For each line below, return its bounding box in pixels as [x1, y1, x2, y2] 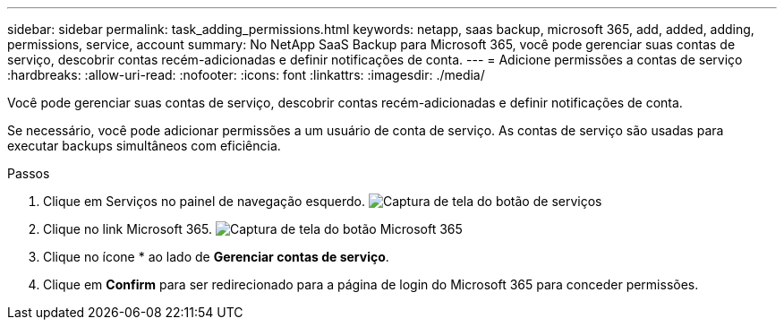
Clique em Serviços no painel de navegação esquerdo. [43, 194, 365, 209]
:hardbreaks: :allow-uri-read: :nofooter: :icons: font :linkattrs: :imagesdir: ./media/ [7, 67, 485, 82]
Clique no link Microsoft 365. [43, 221, 212, 237]
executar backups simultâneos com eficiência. [7, 138, 281, 153]
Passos [7, 166, 50, 181]
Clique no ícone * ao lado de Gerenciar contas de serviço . [43, 249, 389, 264]
